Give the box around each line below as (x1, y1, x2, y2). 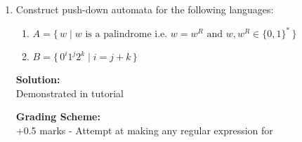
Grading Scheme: (15, 109, 100, 124)
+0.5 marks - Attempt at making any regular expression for (15, 122, 273, 137)
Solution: (15, 72, 60, 87)
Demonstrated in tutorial (15, 85, 124, 100)
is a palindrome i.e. (85, 29, 168, 40)
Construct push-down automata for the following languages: (15, 2, 274, 16)
